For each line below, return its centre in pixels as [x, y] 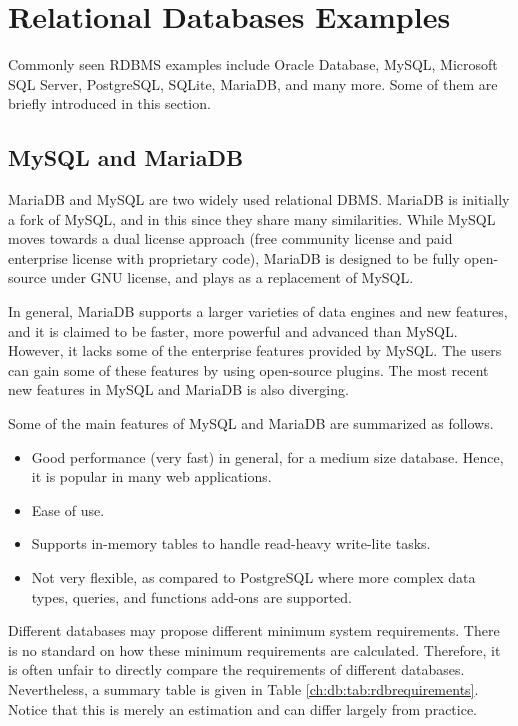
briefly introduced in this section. [109, 103]
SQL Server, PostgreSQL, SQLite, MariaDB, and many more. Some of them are [253, 83]
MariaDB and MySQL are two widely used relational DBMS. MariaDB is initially [259, 199]
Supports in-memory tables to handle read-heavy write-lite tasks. [231, 543]
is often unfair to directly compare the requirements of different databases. [236, 669]
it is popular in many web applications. [151, 476]
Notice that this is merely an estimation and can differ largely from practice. [243, 708]
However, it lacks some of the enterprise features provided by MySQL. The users [255, 350]
